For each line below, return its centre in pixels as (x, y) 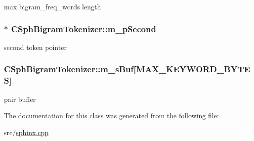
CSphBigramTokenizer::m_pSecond (84, 28)
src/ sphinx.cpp (26, 132)
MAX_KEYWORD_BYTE (193, 69)
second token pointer (35, 47)
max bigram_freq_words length (53, 6)
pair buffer (20, 99)
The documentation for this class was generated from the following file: (111, 116)
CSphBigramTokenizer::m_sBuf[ (70, 69)
